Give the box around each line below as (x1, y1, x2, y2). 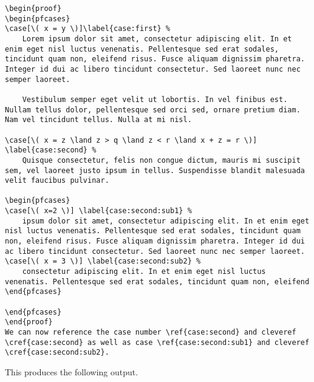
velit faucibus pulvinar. (5, 176, 109, 185)
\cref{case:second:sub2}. (5, 348, 109, 357)
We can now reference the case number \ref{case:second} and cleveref (5, 328, 296, 336)
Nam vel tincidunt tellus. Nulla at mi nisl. (5, 115, 192, 124)
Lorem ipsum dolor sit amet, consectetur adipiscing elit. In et (22, 34, 292, 43)
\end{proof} (5, 318, 53, 327)
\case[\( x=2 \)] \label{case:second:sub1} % (5, 206, 192, 216)
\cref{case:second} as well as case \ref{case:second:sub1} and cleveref (5, 338, 310, 347)
